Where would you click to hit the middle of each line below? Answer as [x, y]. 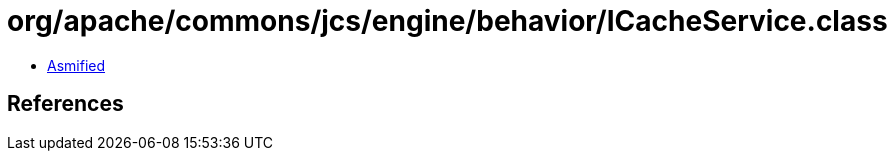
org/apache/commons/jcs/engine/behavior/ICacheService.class [447, 21]
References [65, 104]
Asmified [76, 65]
